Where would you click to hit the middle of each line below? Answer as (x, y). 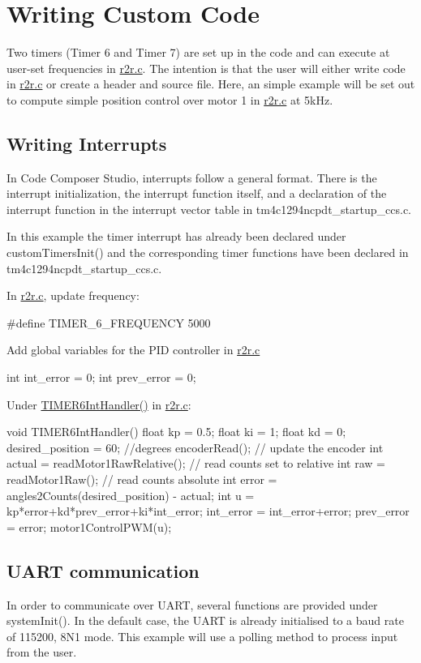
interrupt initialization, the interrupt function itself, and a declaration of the (197, 193)
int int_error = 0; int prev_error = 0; (101, 377)
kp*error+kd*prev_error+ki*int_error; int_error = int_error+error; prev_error (208, 511)
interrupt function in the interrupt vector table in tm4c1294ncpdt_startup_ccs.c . (209, 209)
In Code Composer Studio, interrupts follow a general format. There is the (192, 177)
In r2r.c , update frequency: (73, 295)
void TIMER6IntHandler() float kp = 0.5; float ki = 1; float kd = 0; (176, 432)
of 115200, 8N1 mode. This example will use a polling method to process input (202, 636)
